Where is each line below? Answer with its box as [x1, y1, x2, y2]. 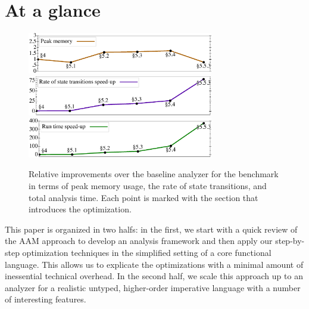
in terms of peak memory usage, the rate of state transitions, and [29, 179, 267, 191]
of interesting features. [5, 293, 86, 305]
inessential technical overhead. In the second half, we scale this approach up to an [5, 270, 303, 282]
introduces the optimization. [29, 203, 132, 215]
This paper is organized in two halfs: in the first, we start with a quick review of [5, 223, 298, 235]
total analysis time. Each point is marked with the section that [29, 191, 258, 203]
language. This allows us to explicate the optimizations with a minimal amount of [5, 258, 304, 270]
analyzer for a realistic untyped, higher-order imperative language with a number [5, 281, 301, 293]
